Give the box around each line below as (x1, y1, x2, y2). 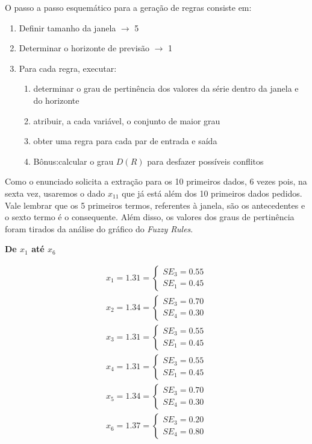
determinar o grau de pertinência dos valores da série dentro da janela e (33, 82, 299, 95)
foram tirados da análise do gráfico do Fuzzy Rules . (5, 222, 193, 235)
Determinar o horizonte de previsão (19, 42, 150, 54)
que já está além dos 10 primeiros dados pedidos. (122, 186, 302, 199)
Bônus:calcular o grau (33, 154, 114, 167)
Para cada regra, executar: (19, 62, 117, 74)
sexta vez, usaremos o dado (5, 186, 105, 199)
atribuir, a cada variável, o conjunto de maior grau (33, 114, 220, 127)
